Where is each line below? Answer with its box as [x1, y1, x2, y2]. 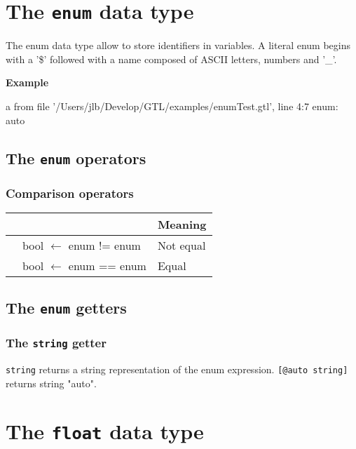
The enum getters [6, 297, 127, 319]
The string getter [6, 334, 107, 351]
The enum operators [6, 147, 146, 168]
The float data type [6, 417, 204, 445]
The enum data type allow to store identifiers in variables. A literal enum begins [6, 38, 351, 53]
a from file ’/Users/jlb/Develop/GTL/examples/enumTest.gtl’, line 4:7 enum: [6, 99, 338, 114]
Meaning [157, 215, 207, 232]
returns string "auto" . [6, 375, 97, 390]
